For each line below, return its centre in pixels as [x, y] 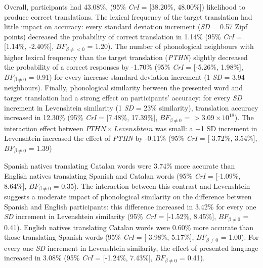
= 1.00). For [240, 237]
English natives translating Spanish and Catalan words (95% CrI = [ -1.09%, [122, 175]
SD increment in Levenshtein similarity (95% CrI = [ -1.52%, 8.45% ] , [110, 216]
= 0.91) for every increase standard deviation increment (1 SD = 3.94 [137, 77]
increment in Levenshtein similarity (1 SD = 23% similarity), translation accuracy [131, 107]
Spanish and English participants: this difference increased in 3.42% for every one [130, 206]
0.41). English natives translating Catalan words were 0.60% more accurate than [129, 227]
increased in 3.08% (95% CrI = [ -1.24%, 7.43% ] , [78, 258]
